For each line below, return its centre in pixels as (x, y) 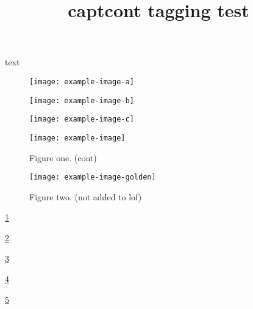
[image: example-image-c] (82, 119)
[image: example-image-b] (82, 100)
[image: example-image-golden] (93, 177)
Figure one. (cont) (63, 157)
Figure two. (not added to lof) (86, 196)
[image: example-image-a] (82, 82)
